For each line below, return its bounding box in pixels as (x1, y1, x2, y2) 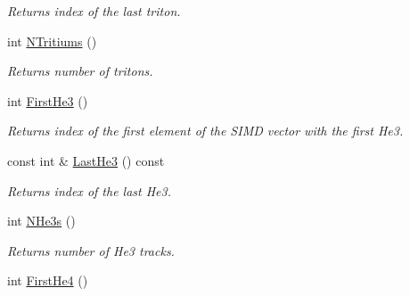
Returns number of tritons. (7, 62, 153, 80)
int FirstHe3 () (7, 91, 88, 110)
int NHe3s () (7, 211, 76, 230)
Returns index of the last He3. (7, 181, 172, 200)
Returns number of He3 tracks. (7, 241, 175, 259)
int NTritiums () (7, 31, 97, 50)
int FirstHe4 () (7, 271, 88, 290)
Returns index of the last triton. (7, 2, 181, 20)
